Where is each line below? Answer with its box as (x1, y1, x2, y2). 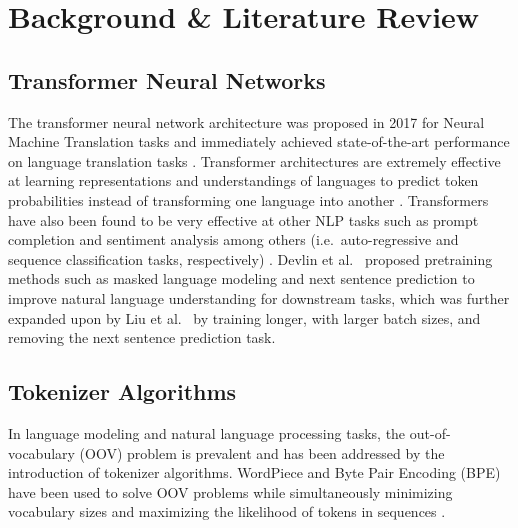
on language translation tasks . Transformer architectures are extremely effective (8, 150, 501, 171)
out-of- (409, 422, 451, 443)
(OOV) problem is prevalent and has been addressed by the (79, 442, 445, 463)
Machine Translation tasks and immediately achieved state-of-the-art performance (8, 131, 510, 152)
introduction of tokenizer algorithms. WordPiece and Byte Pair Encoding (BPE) (8, 462, 501, 483)
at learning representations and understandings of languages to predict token (8, 170, 479, 191)
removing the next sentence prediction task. (8, 327, 276, 348)
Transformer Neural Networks (8, 64, 326, 95)
